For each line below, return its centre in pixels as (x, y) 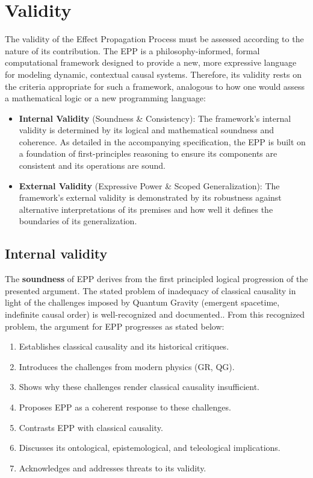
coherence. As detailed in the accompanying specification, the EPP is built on (162, 141)
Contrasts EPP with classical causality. (91, 427)
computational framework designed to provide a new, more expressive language (151, 62)
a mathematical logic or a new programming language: (105, 98)
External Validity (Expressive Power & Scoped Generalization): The (149, 185)
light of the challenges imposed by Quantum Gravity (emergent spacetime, (142, 302)
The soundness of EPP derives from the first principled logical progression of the (156, 279)
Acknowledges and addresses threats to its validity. (113, 467)
